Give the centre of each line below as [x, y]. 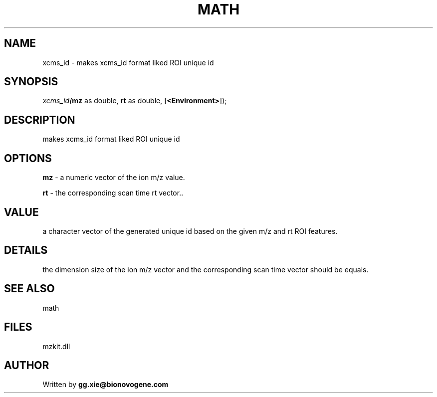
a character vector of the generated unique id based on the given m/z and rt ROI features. [190, 231]
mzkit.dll [56, 346]
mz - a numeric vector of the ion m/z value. [114, 178]
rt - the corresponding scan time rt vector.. [113, 193]
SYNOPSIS [31, 82]
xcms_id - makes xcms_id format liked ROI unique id [128, 62]
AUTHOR [27, 365]
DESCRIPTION [40, 120]
